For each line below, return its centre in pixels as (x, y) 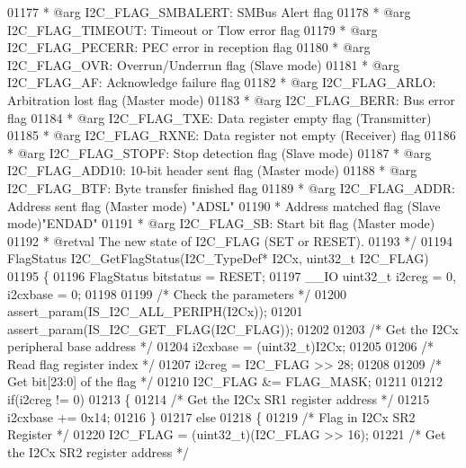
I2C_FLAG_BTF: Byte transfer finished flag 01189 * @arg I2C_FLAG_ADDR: (231, 187)
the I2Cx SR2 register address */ (98, 451)
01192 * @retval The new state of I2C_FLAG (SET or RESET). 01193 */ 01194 (230, 240)
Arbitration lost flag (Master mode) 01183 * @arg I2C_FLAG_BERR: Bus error (231, 99)
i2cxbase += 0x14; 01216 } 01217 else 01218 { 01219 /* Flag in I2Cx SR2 (211, 416)
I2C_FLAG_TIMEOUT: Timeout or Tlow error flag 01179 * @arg (193, 29)
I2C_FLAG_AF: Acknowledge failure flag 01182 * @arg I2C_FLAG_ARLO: (222, 82)
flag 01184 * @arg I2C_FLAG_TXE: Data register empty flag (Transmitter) (220, 117)
